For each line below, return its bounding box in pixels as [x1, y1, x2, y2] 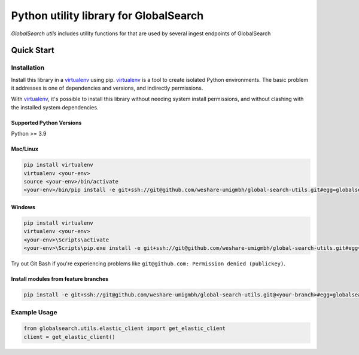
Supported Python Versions [11, 119, 82, 126]
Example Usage [11, 308, 57, 316]
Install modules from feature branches [11, 276, 109, 283]
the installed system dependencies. [11, 103, 99, 111]
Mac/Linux [11, 145, 39, 152]
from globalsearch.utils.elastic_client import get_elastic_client [23, 325, 226, 332]
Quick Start [11, 45, 54, 56]
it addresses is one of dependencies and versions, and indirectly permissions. [11, 84, 203, 92]
